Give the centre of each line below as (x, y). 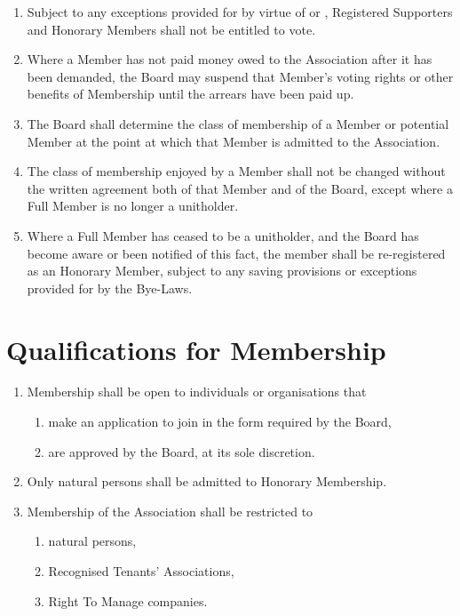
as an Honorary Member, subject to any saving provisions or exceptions (222, 271)
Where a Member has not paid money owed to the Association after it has (230, 59)
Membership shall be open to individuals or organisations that (197, 392)
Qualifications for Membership (196, 349)
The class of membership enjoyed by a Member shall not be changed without (236, 171)
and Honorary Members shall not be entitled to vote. (171, 29)
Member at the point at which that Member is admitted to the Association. (234, 141)
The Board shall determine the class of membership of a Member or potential (238, 123)
